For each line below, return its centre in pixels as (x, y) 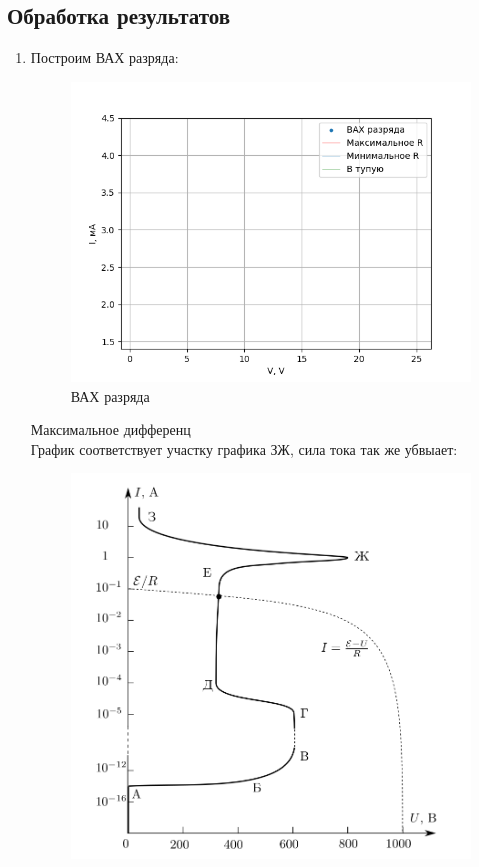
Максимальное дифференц (110, 429)
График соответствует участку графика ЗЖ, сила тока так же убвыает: (244, 448)
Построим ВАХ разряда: (104, 57)
